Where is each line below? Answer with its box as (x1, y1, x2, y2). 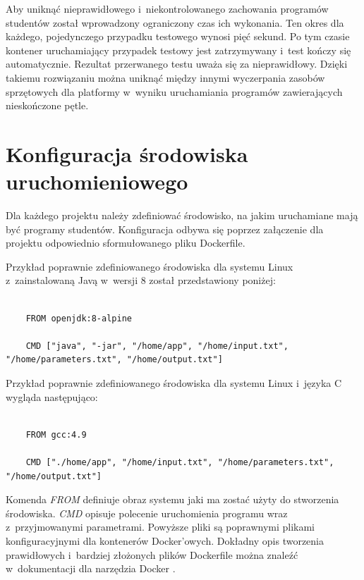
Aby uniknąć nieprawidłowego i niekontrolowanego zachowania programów (6, 1, 329, 16)
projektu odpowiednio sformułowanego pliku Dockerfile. (6, 235, 245, 250)
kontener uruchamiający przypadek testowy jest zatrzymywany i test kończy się (6, 42, 351, 57)
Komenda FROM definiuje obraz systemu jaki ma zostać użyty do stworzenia (6, 492, 339, 507)
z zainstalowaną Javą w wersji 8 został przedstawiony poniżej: (6, 273, 276, 288)
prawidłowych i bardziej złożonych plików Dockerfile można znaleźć (6, 547, 298, 562)
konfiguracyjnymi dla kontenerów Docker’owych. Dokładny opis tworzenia (6, 533, 324, 548)
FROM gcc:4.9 (25, 429, 87, 440)
